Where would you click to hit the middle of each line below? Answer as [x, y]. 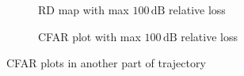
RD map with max [84, 9]
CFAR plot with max [90, 36]
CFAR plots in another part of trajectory [106, 63]
